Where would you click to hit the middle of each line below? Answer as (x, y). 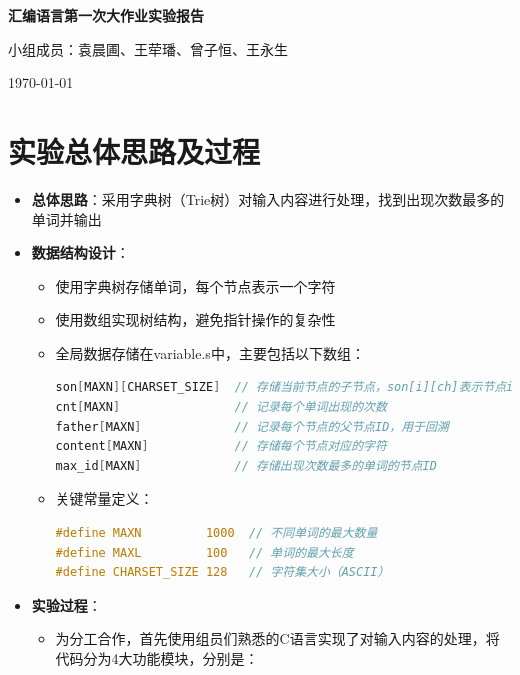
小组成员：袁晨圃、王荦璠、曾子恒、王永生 (148, 48)
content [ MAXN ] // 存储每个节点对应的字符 (221, 446)
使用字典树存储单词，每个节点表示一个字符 (195, 285)
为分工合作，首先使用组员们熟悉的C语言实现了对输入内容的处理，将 (277, 638)
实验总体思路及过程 (134, 150)
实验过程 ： (66, 604)
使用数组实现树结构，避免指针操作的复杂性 (195, 319)
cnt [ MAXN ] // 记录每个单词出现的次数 (221, 407)
